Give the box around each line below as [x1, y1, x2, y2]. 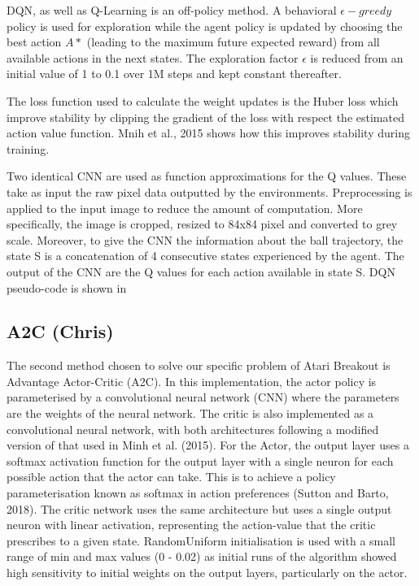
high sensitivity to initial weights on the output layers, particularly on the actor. [7, 564, 408, 581]
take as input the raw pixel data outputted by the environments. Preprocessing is [7, 183, 412, 200]
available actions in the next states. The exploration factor [7, 49, 299, 66]
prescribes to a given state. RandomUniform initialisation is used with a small [7, 532, 396, 549]
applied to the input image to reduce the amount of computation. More [7, 199, 363, 216]
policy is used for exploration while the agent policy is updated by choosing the [7, 17, 403, 34]
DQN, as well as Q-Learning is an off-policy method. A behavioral [7, 2, 337, 18]
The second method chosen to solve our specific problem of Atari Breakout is [7, 357, 391, 374]
